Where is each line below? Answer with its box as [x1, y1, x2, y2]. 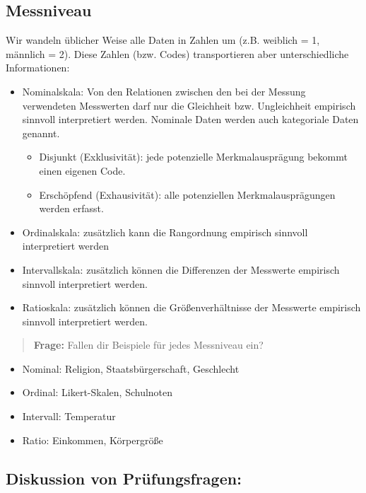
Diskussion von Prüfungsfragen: [6, 467, 242, 489]
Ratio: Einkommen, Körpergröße [22, 432, 163, 447]
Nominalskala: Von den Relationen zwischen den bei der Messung [22, 83, 306, 98]
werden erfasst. [39, 201, 104, 216]
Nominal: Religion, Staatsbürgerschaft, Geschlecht [22, 361, 240, 376]
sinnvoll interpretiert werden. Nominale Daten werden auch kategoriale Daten [22, 112, 359, 127]
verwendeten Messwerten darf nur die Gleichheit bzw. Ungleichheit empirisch [22, 98, 356, 112]
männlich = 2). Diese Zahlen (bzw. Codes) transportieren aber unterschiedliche [6, 46, 349, 61]
